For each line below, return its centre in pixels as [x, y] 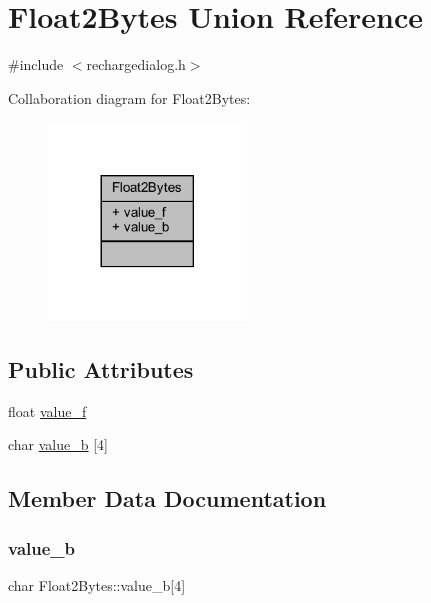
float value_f [47, 410]
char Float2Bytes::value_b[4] [97, 584]
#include [36, 64]
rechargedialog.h [136, 64]
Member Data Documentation [167, 498]
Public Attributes [101, 368]
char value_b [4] [58, 444]
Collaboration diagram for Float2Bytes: [129, 97]
